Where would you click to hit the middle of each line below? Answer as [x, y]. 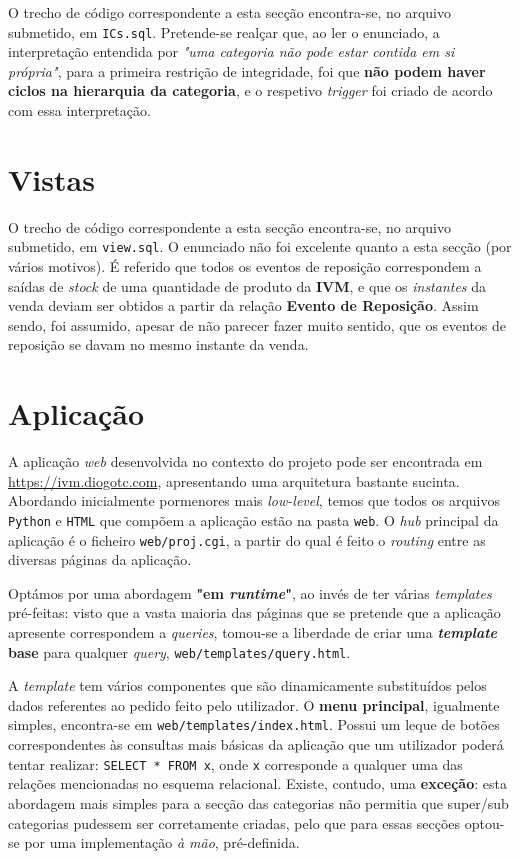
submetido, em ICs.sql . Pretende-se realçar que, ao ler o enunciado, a [224, 31]
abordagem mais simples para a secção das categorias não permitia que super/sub [258, 802]
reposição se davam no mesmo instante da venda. [158, 344]
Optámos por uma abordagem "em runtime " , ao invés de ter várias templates [250, 592]
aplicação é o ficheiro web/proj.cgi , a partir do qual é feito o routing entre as [247, 539]
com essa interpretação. [79, 110]
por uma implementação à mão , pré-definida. [162, 842]
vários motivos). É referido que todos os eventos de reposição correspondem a [245, 266]
